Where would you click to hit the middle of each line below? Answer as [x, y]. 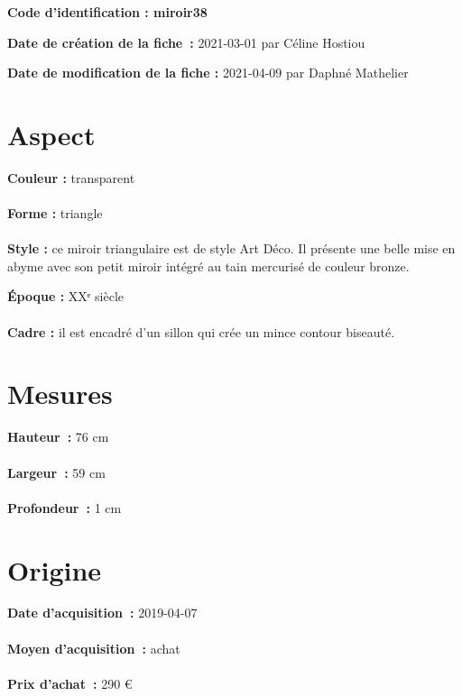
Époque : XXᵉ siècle [66, 296]
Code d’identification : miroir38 [107, 12]
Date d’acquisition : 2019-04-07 [102, 613]
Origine [55, 569]
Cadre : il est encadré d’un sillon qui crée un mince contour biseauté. [201, 331]
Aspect [51, 134]
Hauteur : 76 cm [58, 437]
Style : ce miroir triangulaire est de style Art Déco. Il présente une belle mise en [231, 248]
